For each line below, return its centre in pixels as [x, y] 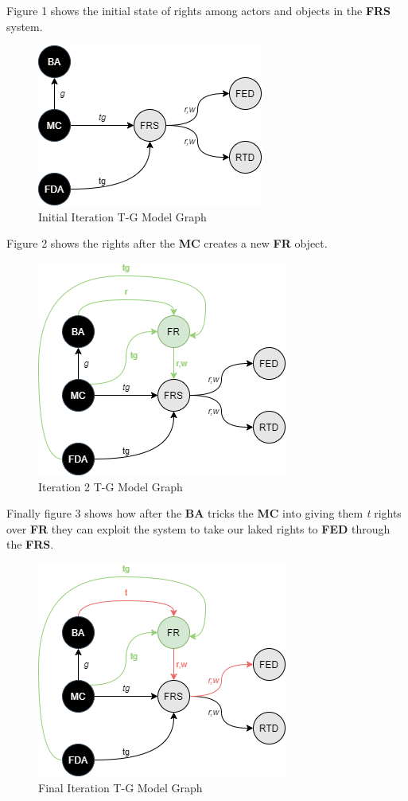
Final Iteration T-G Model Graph [120, 787]
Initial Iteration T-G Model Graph [122, 216]
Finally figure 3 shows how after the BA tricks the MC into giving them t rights [204, 513]
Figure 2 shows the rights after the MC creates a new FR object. [167, 243]
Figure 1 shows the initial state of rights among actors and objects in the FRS [199, 10]
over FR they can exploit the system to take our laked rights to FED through [198, 528]
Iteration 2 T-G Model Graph [111, 486]
